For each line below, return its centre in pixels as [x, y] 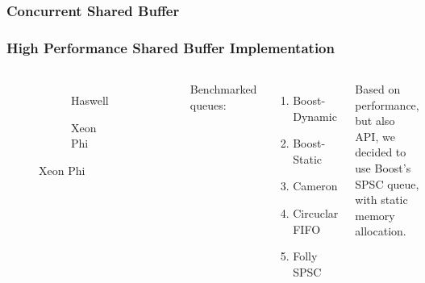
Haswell [90, 100]
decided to [381, 152]
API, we [375, 136]
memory [375, 215]
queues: [208, 104]
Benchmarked [223, 89]
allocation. [381, 231]
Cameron [315, 186]
